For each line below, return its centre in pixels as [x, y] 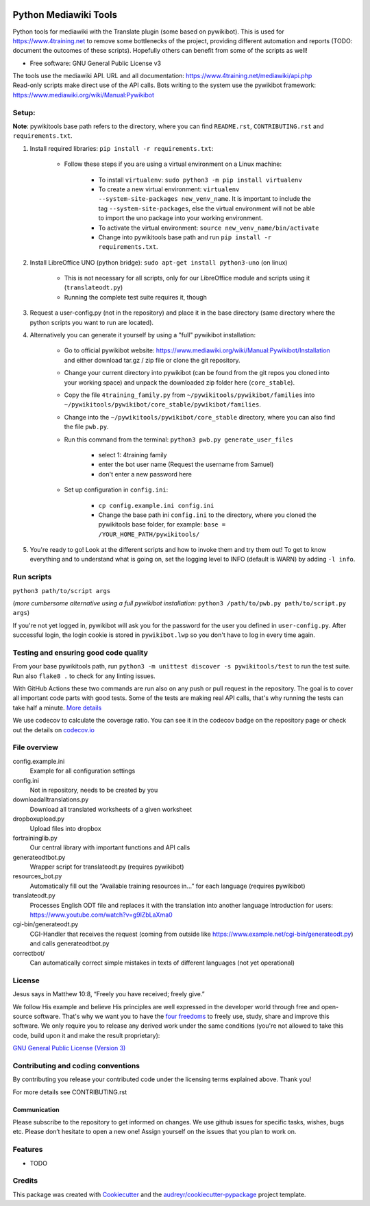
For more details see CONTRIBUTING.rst [70, 1092]
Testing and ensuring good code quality [81, 653]
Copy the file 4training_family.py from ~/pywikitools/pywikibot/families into [189, 395]
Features [28, 1150]
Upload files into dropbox [66, 828]
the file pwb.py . [86, 427]
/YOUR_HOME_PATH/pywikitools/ [149, 534]
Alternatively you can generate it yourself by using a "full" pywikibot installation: [143, 335]
